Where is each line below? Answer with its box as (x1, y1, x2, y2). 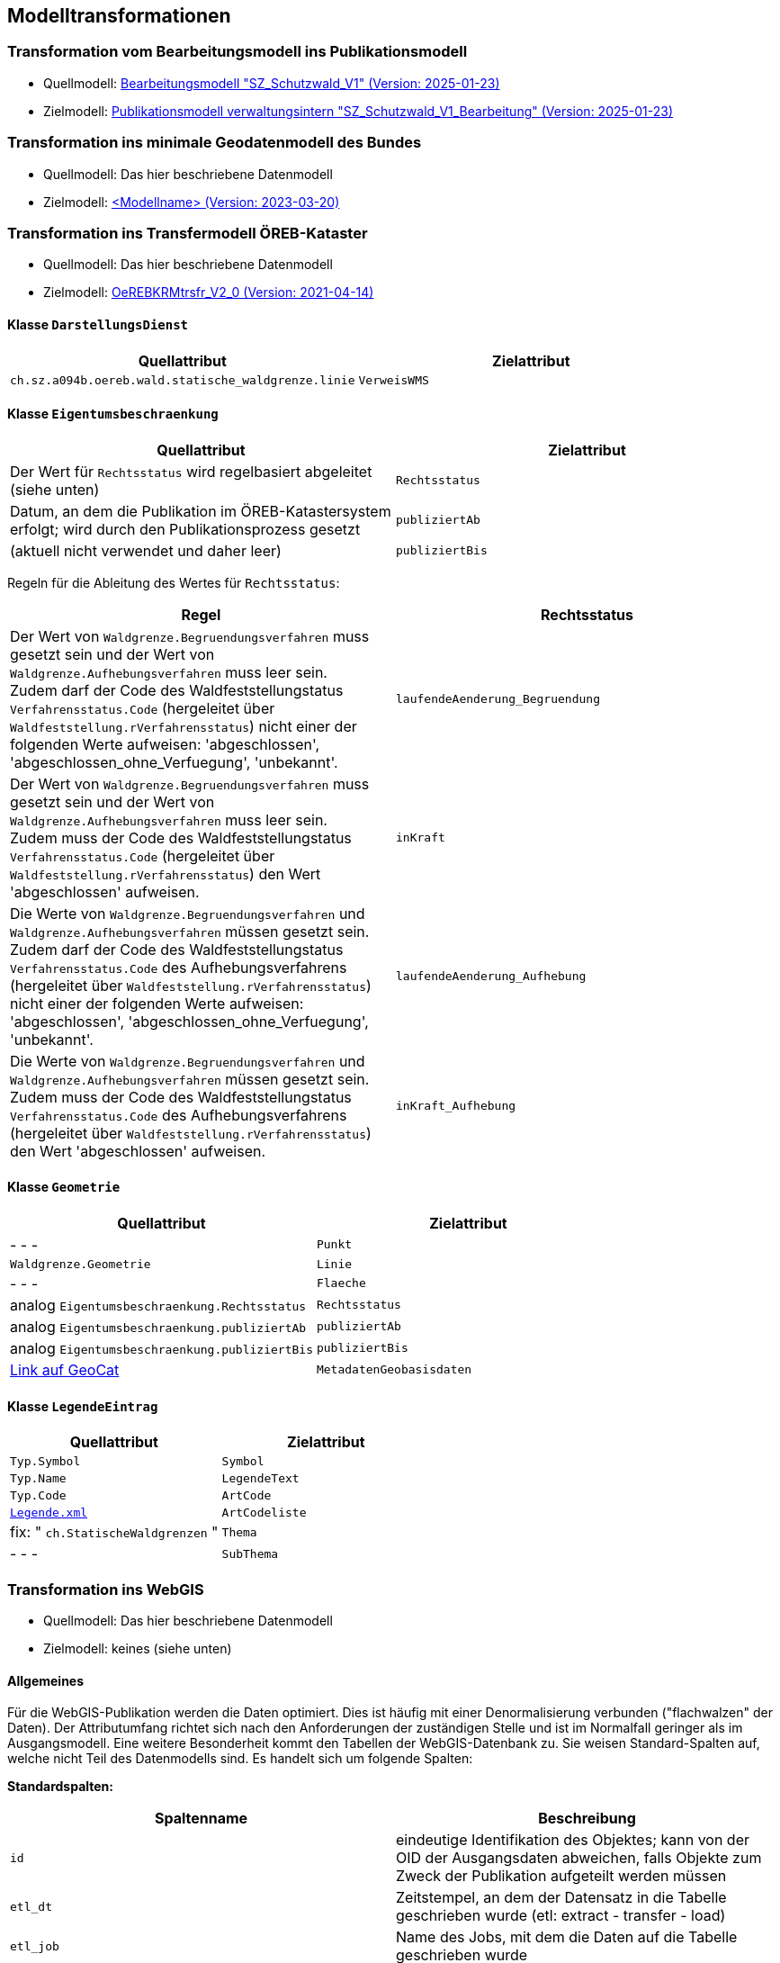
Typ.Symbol (10, 1454, 81, 1469)
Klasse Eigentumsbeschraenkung (7, 406, 219, 422)
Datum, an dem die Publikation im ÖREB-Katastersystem (10, 501, 391, 520)
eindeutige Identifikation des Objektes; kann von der (396, 1831, 750, 1850)
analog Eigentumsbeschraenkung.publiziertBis (10, 1338, 313, 1357)
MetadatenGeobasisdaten (316, 1363, 472, 1377)
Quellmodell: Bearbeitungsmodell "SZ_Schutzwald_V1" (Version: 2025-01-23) (43, 75, 500, 91)
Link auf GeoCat (10, 1360, 120, 1379)
